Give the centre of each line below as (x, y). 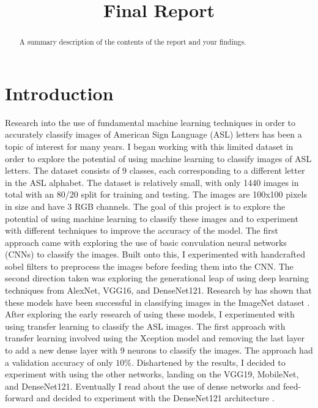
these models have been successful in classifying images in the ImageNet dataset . (157, 302)
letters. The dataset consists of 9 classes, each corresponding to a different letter (155, 170)
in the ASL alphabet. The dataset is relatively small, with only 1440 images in (152, 182)
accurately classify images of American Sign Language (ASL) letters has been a (153, 134)
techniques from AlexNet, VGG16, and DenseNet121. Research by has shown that (158, 290)
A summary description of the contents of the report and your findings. (133, 42)
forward (19, 398)
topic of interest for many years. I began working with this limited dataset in (149, 146)
